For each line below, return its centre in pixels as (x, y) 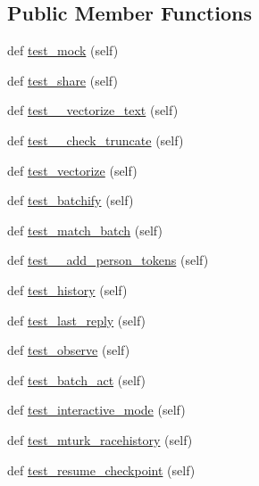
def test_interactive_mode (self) (96, 410)
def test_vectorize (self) (72, 170)
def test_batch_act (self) (76, 379)
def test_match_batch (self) (85, 230)
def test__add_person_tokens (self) (108, 260)
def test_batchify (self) (71, 200)
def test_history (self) (67, 289)
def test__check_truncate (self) (96, 140)
